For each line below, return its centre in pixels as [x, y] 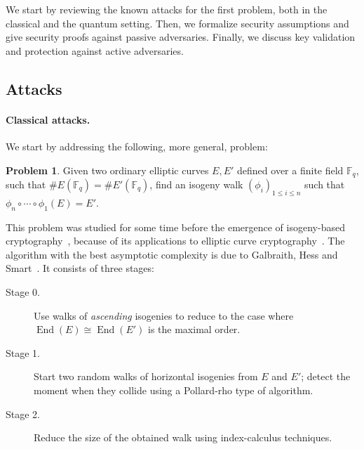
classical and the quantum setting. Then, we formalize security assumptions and [177, 23]
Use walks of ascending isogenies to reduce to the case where [164, 315]
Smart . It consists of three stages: [80, 268]
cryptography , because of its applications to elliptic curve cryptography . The [175, 241]
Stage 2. [23, 414]
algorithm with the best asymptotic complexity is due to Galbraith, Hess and [172, 254]
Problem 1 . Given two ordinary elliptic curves [107, 170]
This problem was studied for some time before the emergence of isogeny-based [175, 227]
